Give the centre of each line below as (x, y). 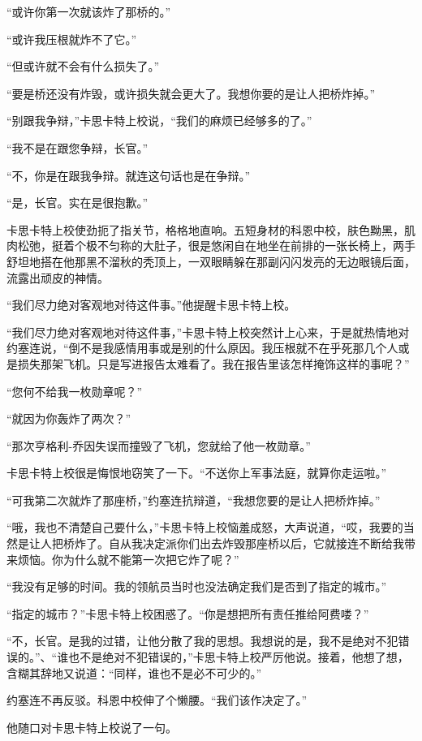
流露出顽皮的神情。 (58, 277)
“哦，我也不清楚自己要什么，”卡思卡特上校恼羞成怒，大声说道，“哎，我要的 (205, 527)
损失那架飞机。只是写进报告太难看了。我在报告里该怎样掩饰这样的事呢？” (213, 363)
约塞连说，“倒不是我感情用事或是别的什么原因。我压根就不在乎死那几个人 (202, 348)
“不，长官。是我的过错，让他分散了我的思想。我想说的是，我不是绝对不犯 (202, 641)
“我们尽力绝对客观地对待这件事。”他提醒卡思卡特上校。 (151, 305)
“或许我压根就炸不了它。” (72, 39)
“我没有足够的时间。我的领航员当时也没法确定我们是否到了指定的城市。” (197, 586)
